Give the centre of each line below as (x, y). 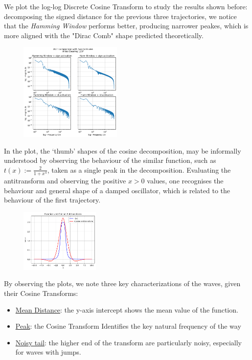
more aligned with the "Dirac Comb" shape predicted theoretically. (104, 35)
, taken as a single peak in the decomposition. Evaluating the (139, 169)
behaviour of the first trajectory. (52, 200)
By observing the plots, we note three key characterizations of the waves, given (122, 283)
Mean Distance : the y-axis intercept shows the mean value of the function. (127, 309)
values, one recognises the (185, 181)
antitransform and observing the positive (65, 181)
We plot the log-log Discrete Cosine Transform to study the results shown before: (126, 6)
